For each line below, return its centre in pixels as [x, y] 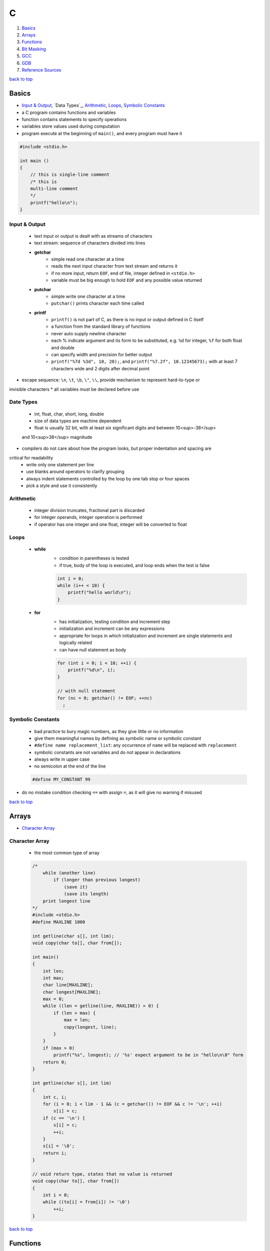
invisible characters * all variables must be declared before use [74, 389]
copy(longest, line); [90, 1027]
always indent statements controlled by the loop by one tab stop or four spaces [108, 478]
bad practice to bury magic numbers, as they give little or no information [109, 731]
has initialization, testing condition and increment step [115, 622]
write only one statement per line [60, 464]
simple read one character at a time [88, 259]
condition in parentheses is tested [94, 558]
